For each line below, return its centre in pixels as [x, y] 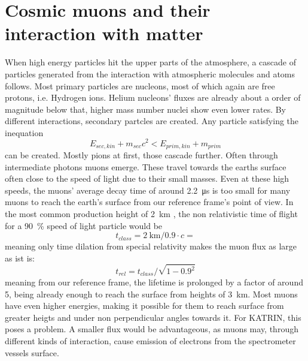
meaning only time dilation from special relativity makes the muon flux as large [151, 246]
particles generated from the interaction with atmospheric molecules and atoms [150, 73]
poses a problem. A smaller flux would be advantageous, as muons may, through [152, 329]
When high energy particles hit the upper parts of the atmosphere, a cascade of [151, 62]
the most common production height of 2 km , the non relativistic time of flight [151, 213]
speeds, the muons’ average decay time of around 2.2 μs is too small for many [148, 190]
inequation [24, 132]
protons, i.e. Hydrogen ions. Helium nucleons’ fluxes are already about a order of [153, 97]
